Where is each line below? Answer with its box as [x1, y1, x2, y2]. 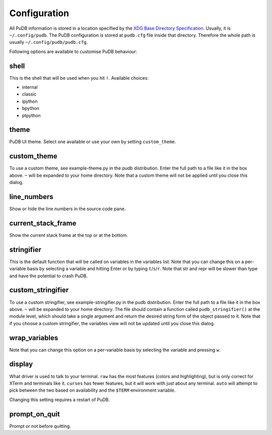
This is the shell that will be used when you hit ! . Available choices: [9, 75, 149, 81]
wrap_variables [9, 333, 58, 342]
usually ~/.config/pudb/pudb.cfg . [9, 39, 88, 45]
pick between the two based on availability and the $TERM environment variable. [9, 387, 176, 393]
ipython [22, 98, 38, 104]
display [9, 360, 33, 368]
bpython [22, 105, 40, 111]
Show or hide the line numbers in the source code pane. [9, 206, 126, 212]
